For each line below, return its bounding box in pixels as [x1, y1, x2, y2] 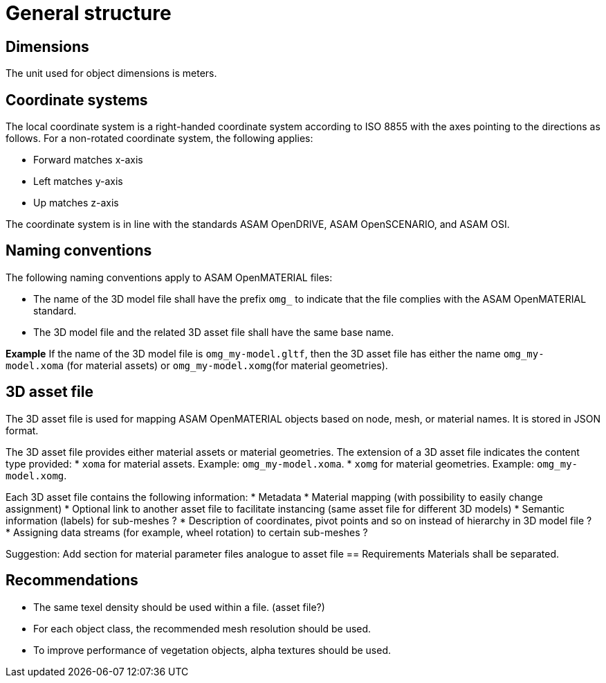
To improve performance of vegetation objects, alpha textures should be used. [33, 644, 391, 656]
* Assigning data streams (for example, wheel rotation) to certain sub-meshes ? [6, 526, 368, 538]
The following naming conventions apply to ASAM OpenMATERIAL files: [6, 271, 333, 283]
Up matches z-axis [33, 197, 119, 209]
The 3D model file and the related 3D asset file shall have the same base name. [33, 326, 394, 338]
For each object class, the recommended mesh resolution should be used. [33, 622, 371, 635]
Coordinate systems [6, 91, 148, 109]
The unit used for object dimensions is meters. [6, 67, 217, 80]
